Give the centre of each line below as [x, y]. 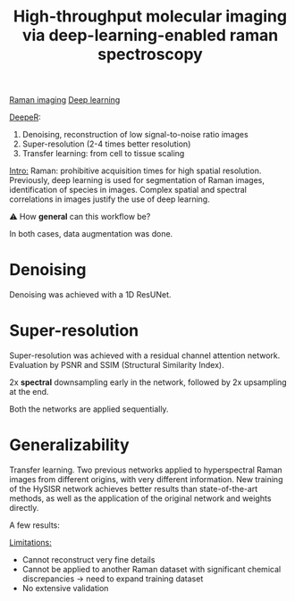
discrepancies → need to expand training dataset [113, 579]
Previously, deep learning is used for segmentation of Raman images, [137, 180]
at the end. [29, 392]
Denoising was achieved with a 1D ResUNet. [90, 295]
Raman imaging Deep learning [65, 100]
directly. [24, 508]
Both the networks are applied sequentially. [89, 409]
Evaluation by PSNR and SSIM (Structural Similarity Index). [117, 365]
